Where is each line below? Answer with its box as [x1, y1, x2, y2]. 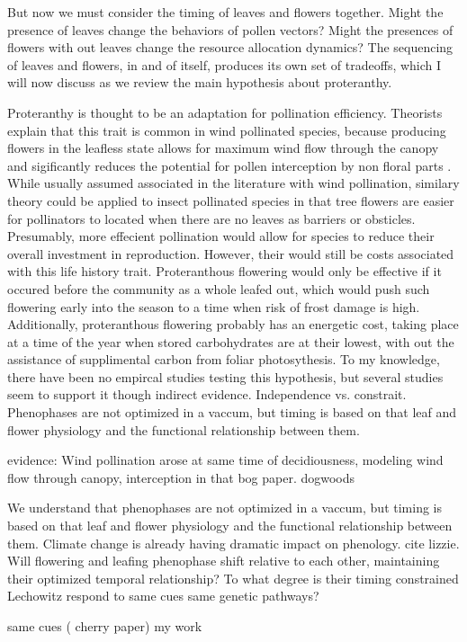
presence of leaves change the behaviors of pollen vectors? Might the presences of [7, 20, 454, 39]
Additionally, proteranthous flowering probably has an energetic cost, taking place [7, 315, 459, 334]
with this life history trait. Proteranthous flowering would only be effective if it [7, 262, 442, 281]
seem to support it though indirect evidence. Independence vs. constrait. [7, 385, 407, 404]
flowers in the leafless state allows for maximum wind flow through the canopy [7, 138, 439, 157]
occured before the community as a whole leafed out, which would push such [7, 279, 430, 298]
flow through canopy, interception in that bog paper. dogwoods [7, 468, 355, 486]
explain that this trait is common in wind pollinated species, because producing [7, 120, 446, 139]
